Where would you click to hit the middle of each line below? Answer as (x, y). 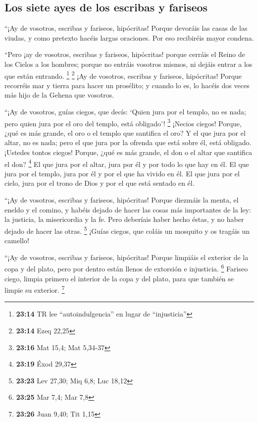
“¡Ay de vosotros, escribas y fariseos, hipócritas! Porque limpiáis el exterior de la (127, 257)
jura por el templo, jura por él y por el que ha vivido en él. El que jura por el (122, 173)
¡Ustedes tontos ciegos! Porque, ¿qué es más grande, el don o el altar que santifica (129, 152)
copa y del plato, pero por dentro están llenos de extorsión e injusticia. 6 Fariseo (126, 268)
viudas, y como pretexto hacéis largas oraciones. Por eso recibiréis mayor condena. (129, 37)
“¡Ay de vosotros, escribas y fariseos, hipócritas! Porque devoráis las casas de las (126, 28)
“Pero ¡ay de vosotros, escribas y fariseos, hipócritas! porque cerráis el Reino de (125, 54)
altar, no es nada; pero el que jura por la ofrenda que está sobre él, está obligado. (128, 142)
